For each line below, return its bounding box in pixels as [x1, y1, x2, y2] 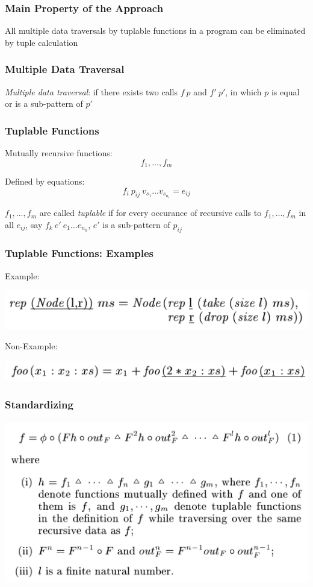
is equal [271, 85, 300, 98]
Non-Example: [5, 340, 58, 352]
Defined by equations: [5, 175, 85, 188]
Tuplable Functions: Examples [5, 246, 154, 261]
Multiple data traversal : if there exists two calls [5, 85, 178, 98]
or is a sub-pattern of [5, 97, 83, 110]
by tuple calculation [5, 36, 78, 48]
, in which [225, 85, 262, 98]
